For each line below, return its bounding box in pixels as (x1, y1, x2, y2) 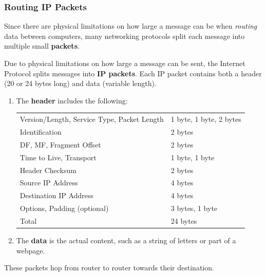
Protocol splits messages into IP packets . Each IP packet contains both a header (4, 68, 262, 78)
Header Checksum (20, 164, 77, 175)
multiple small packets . (4, 40, 80, 51)
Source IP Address (20, 177, 78, 188)
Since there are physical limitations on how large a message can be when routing (4, 20, 257, 31)
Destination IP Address (20, 190, 93, 201)
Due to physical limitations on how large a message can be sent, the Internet (4, 58, 245, 68)
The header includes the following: (16, 95, 128, 105)
